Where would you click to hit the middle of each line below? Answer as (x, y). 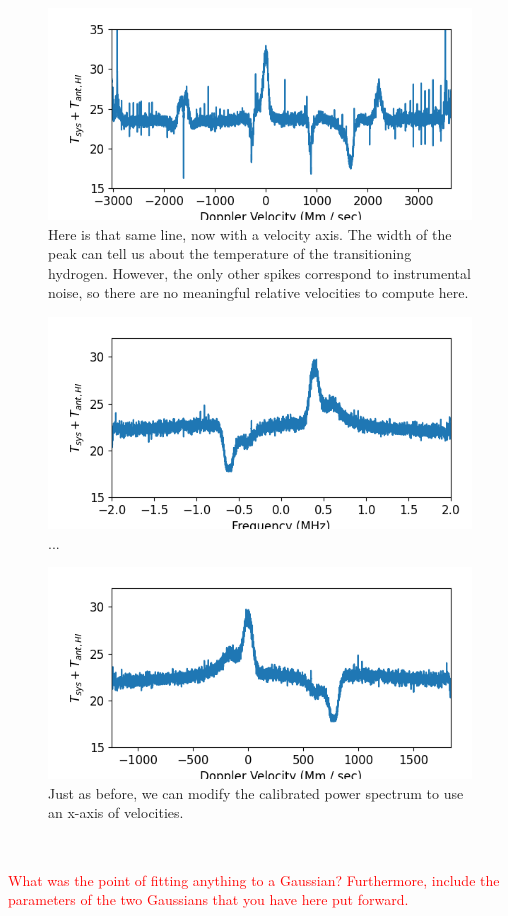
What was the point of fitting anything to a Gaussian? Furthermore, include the (254, 879)
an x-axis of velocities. (116, 812)
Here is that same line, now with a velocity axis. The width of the (250, 233)
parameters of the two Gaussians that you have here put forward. (208, 899)
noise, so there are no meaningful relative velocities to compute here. (258, 292)
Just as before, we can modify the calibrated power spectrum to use (256, 792)
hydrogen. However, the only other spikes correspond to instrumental (259, 272)
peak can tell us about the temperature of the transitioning (230, 253)
